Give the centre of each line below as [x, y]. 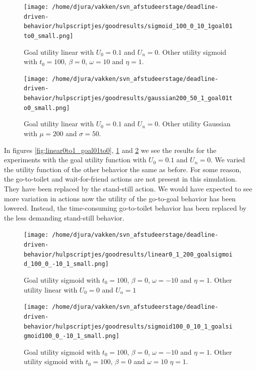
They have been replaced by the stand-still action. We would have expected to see [128, 188]
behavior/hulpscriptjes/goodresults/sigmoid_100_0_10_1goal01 [128, 26]
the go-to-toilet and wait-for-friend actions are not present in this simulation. [121, 179]
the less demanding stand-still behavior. [64, 217]
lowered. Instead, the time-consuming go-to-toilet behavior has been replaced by [125, 208]
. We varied [228, 160]
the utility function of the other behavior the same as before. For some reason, [123, 169]
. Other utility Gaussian [194, 124]
